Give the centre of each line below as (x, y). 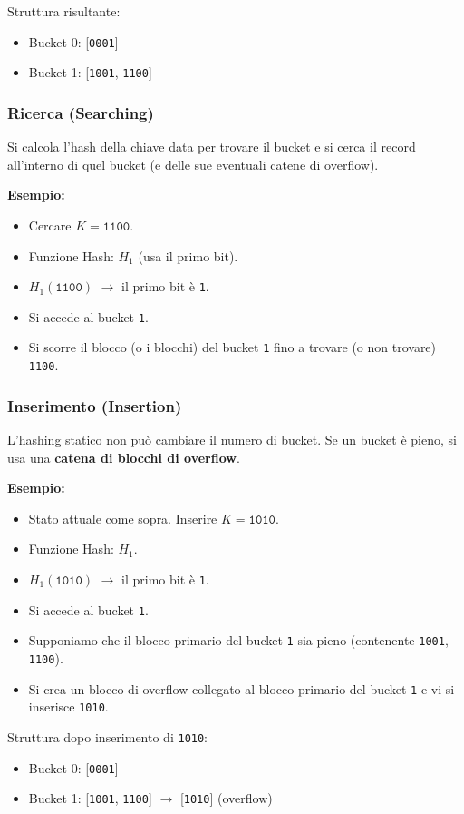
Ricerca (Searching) (81, 112)
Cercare (50, 225)
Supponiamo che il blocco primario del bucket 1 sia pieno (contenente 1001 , (238, 640)
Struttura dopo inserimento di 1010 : (108, 736)
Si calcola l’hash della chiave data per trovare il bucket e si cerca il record (212, 147)
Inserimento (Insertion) (95, 405)
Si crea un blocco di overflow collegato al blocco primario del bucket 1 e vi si (242, 688)
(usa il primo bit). (188, 255)
